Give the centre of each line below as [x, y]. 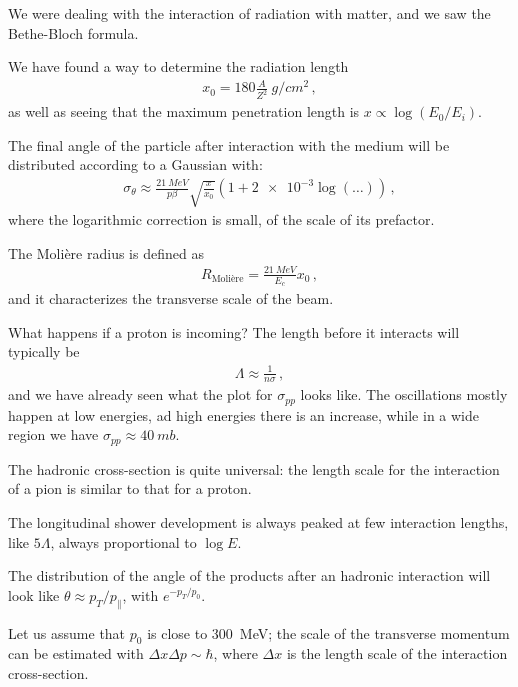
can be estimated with [76, 653]
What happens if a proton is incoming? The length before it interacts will [234, 331]
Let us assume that [67, 632]
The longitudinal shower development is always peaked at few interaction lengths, [258, 522]
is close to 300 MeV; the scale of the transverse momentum [328, 632]
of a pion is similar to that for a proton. [130, 488]
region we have [53, 434]
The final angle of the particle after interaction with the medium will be [229, 144]
